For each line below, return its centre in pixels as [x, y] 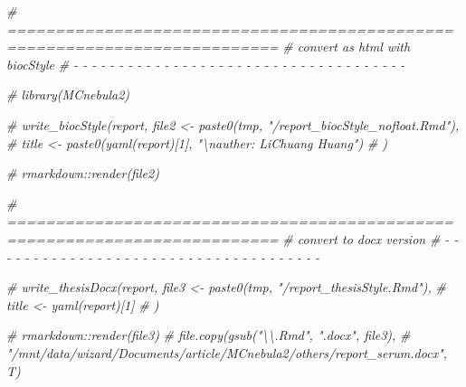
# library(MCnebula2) [68, 94]
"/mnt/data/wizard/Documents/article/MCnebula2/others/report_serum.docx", [227, 352]
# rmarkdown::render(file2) [83, 173]
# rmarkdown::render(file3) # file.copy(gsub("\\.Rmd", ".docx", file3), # [209, 335]
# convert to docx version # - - [371, 238]
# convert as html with [347, 47]
